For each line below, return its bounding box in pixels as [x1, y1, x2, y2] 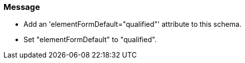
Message [3, 2, 40, 12]
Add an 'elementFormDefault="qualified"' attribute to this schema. [23, 20, 241, 29]
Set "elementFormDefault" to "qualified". [23, 35, 157, 44]
